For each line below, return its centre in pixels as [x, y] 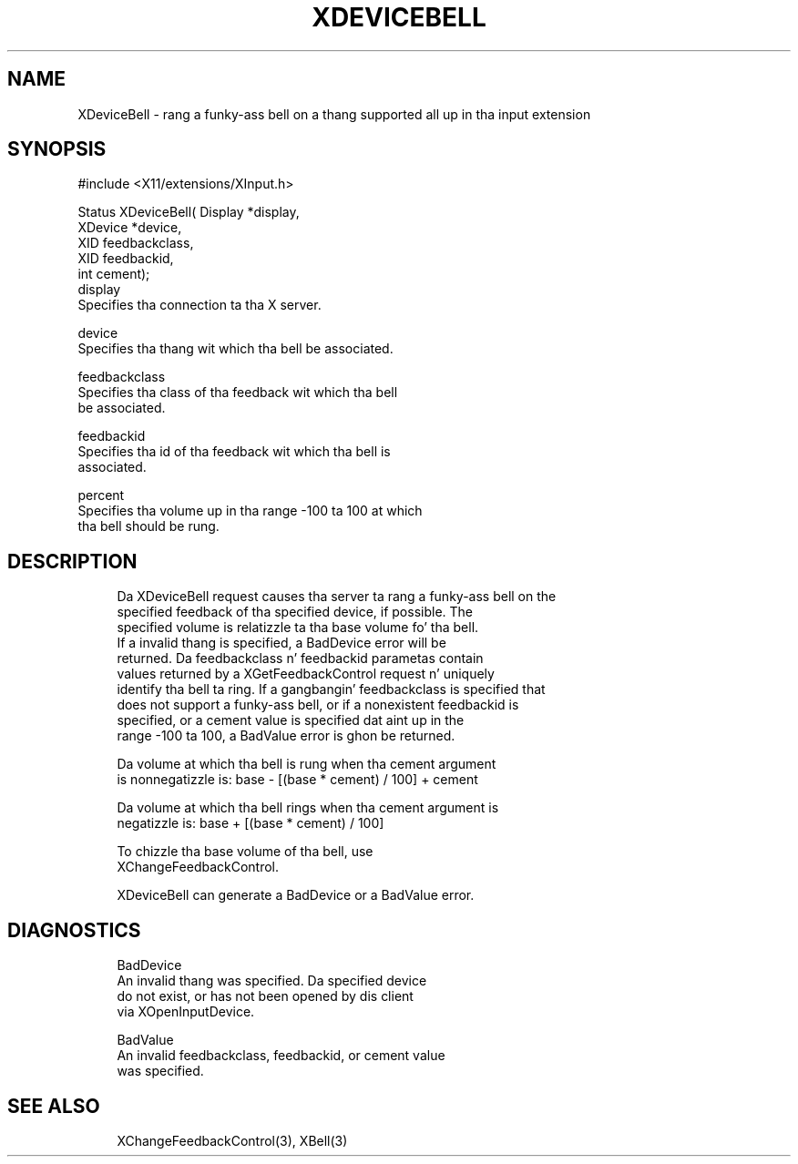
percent [101, 495]
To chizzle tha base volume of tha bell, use [245, 852]
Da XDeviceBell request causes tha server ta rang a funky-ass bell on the [337, 597]
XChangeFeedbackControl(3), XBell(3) [232, 1140]
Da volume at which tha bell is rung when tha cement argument [307, 764]
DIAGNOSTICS [74, 930]
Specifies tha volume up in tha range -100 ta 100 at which [250, 511]
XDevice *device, [130, 228]
